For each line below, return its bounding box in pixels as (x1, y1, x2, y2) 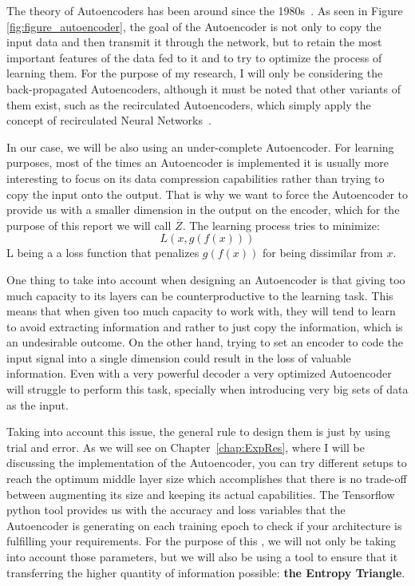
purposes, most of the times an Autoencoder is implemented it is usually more (6, 154, 389, 171)
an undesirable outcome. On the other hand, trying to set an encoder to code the (6, 334, 403, 350)
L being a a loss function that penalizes (6, 244, 200, 261)
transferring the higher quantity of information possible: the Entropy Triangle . (6, 564, 405, 580)
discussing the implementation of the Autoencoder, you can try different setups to (6, 454, 407, 471)
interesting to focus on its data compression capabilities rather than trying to (6, 169, 385, 186)
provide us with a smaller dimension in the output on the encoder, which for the (6, 201, 400, 218)
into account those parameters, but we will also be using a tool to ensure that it (6, 548, 398, 564)
